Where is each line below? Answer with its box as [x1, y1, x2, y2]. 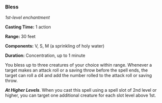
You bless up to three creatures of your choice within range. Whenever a [5, 62, 152, 68]
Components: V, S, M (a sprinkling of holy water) [5, 43, 105, 49]
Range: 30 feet [5, 33, 36, 40]
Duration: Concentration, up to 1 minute [5, 52, 85, 58]
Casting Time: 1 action [5, 24, 52, 30]
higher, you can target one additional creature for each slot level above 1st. [5, 92, 156, 99]
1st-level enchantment [5, 15, 50, 21]
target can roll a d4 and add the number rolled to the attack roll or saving [5, 73, 152, 78]
